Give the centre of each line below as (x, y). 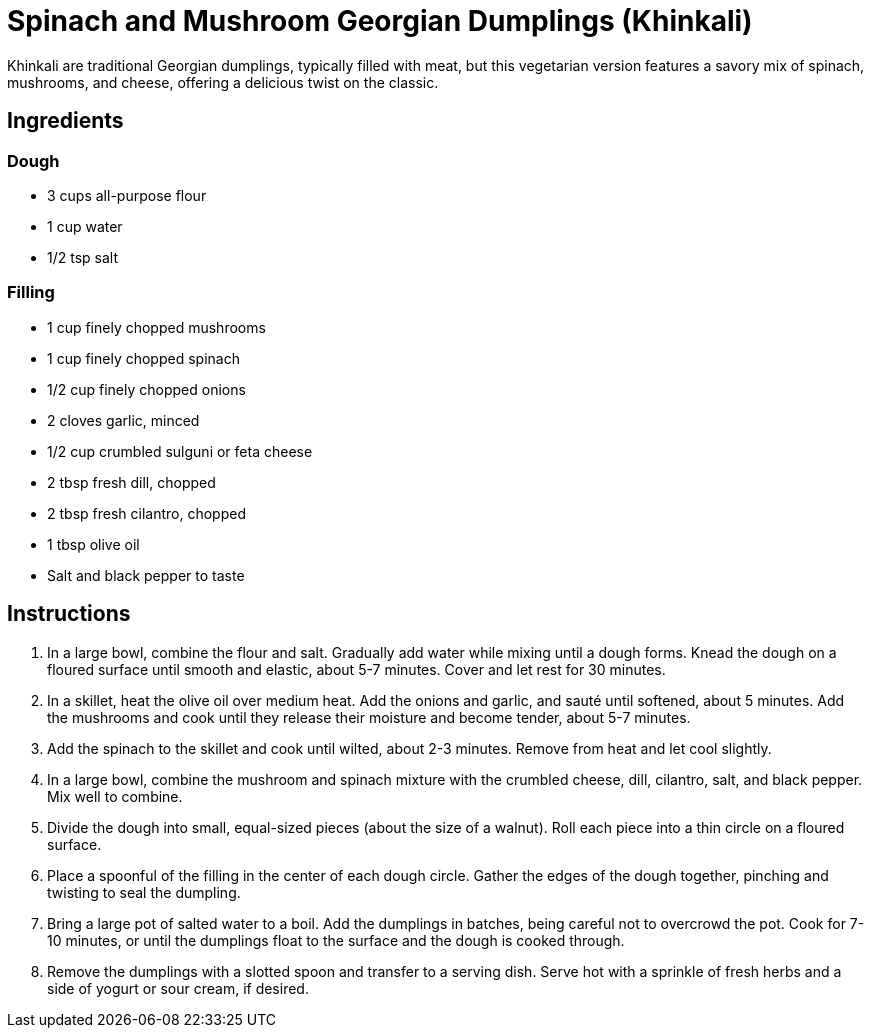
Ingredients (65, 121)
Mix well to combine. (115, 796)
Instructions (69, 614)
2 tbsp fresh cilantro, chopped (146, 513)
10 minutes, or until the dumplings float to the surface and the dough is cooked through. (336, 940)
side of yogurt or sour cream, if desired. (178, 988)
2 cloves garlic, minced (123, 420)
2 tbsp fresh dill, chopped (131, 482)
